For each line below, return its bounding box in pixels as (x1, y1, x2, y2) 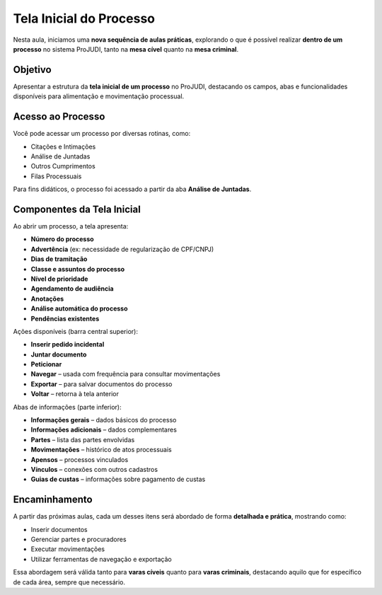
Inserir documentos (30, 525, 88, 533)
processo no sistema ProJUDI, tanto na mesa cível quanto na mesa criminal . (13, 45, 239, 53)
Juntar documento (30, 350, 87, 359)
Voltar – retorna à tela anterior (30, 390, 120, 398)
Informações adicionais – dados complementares (30, 425, 177, 434)
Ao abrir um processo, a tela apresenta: (13, 222, 129, 230)
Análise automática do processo (30, 304, 128, 313)
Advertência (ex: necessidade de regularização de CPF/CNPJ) (30, 245, 214, 253)
